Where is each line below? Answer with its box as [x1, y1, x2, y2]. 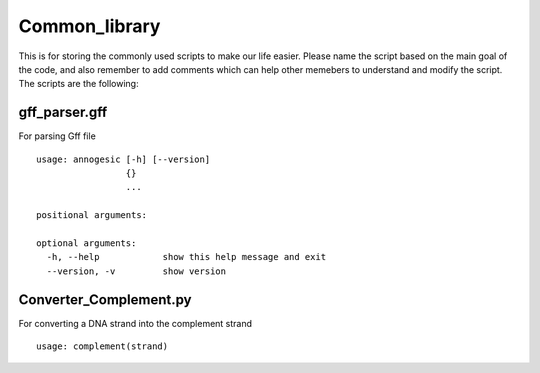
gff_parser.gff [18, 104, 108, 121]
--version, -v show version [46, 265, 227, 277]
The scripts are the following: [18, 78, 139, 90]
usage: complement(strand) [36, 341, 169, 352]
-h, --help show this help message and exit [46, 251, 327, 263]
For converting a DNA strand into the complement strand [18, 317, 253, 329]
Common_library [18, 15, 161, 37]
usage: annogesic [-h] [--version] [36, 153, 211, 165]
